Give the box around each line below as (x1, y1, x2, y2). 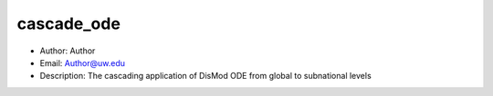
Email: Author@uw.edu (39, 57, 126, 68)
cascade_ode (16, 14, 121, 34)
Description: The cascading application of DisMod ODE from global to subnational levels (39, 71, 372, 82)
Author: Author (39, 45, 96, 56)
